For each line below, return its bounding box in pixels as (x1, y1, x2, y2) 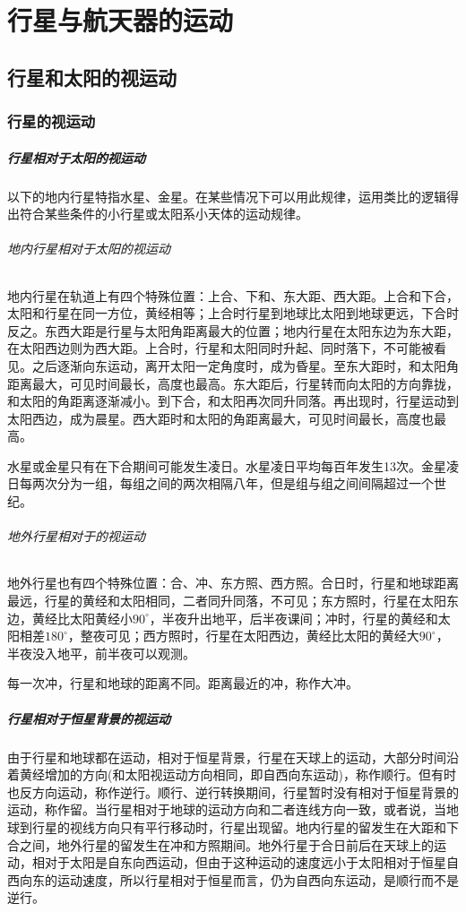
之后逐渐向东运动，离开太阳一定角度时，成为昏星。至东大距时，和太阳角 (31, 356, 459, 374)
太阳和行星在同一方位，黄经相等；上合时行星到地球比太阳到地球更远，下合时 (7, 304, 459, 323)
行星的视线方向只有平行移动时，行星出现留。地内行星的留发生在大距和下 (31, 817, 459, 836)
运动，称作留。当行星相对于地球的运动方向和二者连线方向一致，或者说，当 (7, 800, 446, 819)
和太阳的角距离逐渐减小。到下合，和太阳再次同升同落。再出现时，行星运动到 (7, 391, 459, 410)
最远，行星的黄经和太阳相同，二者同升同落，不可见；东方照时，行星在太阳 (7, 591, 446, 610)
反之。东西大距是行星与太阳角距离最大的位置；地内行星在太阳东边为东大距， (7, 321, 459, 340)
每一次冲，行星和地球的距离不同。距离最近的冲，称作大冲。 (7, 674, 358, 693)
